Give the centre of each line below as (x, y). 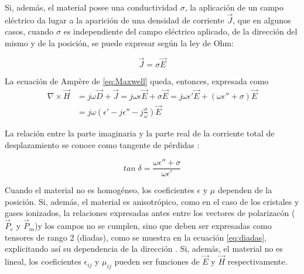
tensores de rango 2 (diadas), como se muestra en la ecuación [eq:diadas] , (136, 237)
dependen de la (245, 190)
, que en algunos (262, 20)
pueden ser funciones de (157, 261)
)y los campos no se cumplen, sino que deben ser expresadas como (153, 226)
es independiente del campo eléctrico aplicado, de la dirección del (180, 31)
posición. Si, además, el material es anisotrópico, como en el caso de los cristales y (152, 201)
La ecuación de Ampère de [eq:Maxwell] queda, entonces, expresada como (137, 81)
